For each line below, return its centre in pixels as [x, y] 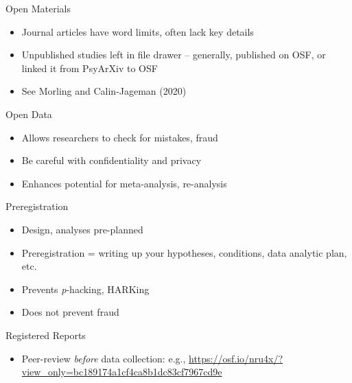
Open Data [29, 114]
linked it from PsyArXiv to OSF [90, 68]
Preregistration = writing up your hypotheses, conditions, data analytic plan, [184, 252]
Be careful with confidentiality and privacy [112, 160]
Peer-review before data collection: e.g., [104, 358]
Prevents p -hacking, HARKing [85, 289]
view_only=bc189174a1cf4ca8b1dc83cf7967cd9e [122, 372]
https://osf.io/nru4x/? [236, 358]
